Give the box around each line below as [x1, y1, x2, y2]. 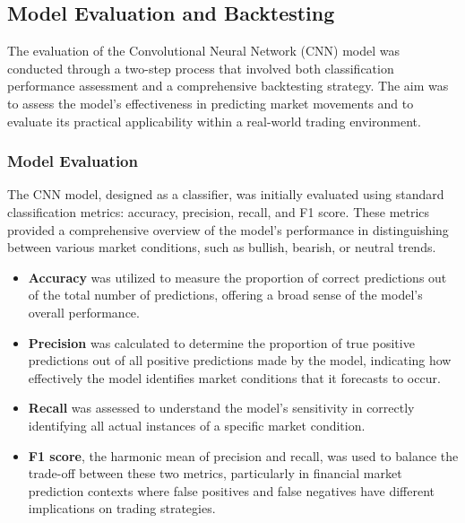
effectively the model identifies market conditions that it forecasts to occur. [28, 368, 441, 387]
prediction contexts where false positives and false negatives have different [28, 481, 435, 500]
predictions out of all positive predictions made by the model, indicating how [28, 351, 452, 370]
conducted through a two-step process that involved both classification [7, 58, 394, 77]
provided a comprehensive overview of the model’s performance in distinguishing [7, 220, 449, 239]
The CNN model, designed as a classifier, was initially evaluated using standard [7, 185, 444, 204]
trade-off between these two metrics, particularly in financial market [28, 464, 402, 483]
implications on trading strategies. [28, 499, 216, 518]
